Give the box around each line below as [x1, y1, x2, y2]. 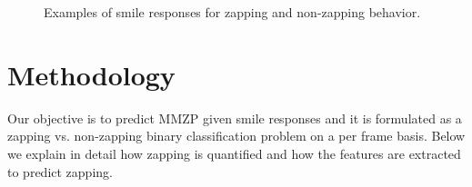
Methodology [7, 55, 176, 93]
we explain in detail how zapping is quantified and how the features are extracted [7, 143, 461, 162]
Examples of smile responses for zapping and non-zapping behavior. [44, 3, 421, 21]
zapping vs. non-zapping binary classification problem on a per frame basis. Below [7, 126, 466, 145]
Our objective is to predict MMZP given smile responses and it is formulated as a [7, 108, 462, 127]
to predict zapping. [7, 162, 113, 181]
